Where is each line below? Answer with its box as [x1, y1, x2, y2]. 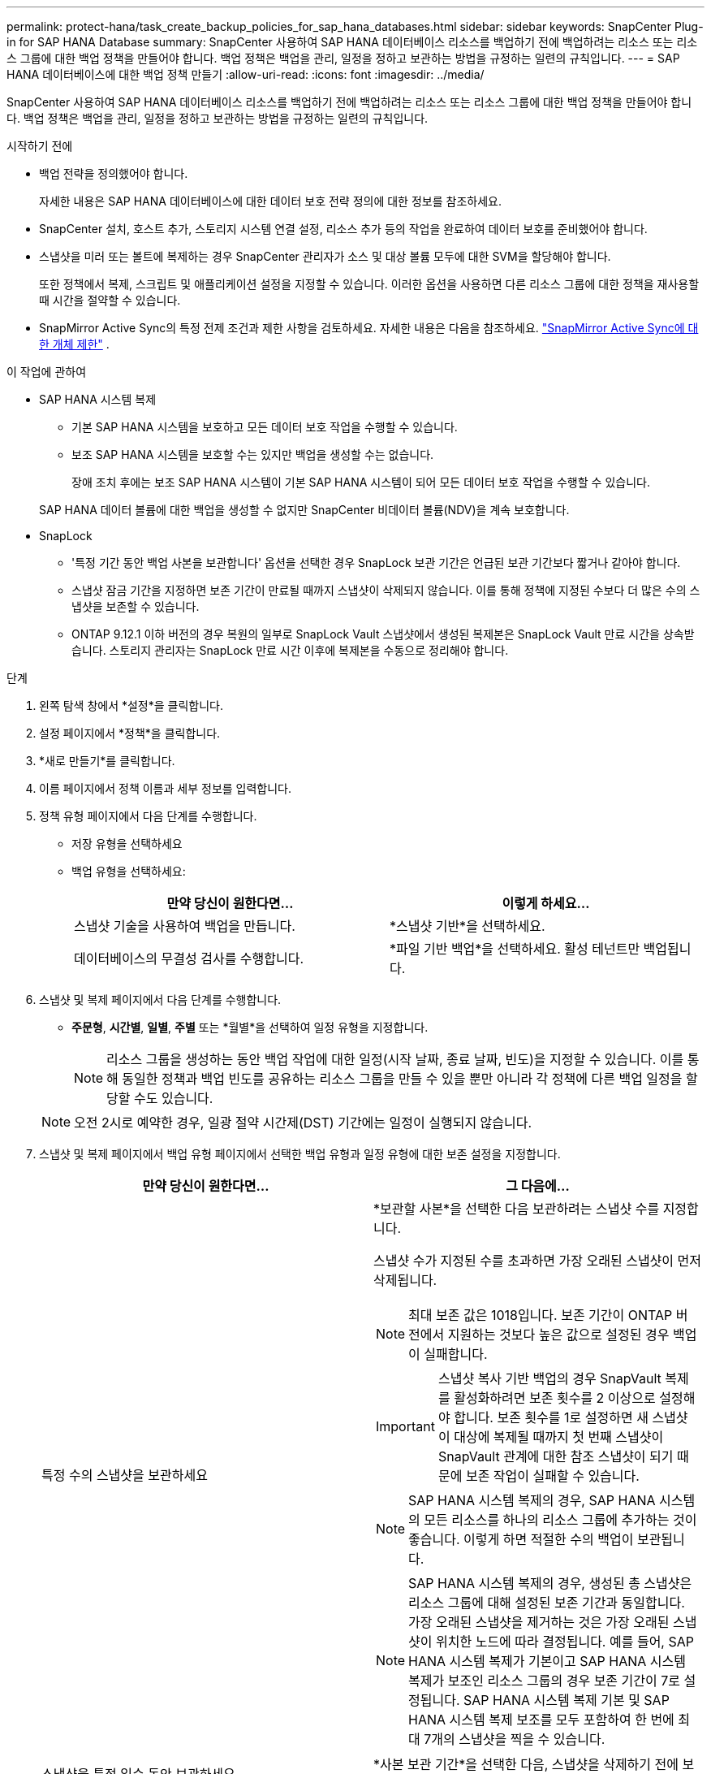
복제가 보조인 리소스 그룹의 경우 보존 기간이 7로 [408, 1672, 681, 1689]
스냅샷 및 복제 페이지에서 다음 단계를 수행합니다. [39, 993, 282, 1006]
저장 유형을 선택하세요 [71, 837, 183, 850]
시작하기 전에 [6, 139, 73, 153]
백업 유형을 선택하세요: [71, 864, 186, 878]
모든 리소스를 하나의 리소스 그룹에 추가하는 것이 [424, 1512, 697, 1528]
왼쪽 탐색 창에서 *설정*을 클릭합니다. [39, 699, 224, 712]
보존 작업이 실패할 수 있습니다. [465, 1468, 640, 1484]
